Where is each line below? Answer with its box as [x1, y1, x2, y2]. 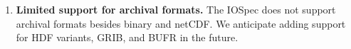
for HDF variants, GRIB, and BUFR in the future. [16, 30, 239, 45]
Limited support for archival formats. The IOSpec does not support [16, 2, 336, 16]
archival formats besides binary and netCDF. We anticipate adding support [16, 16, 346, 31]
